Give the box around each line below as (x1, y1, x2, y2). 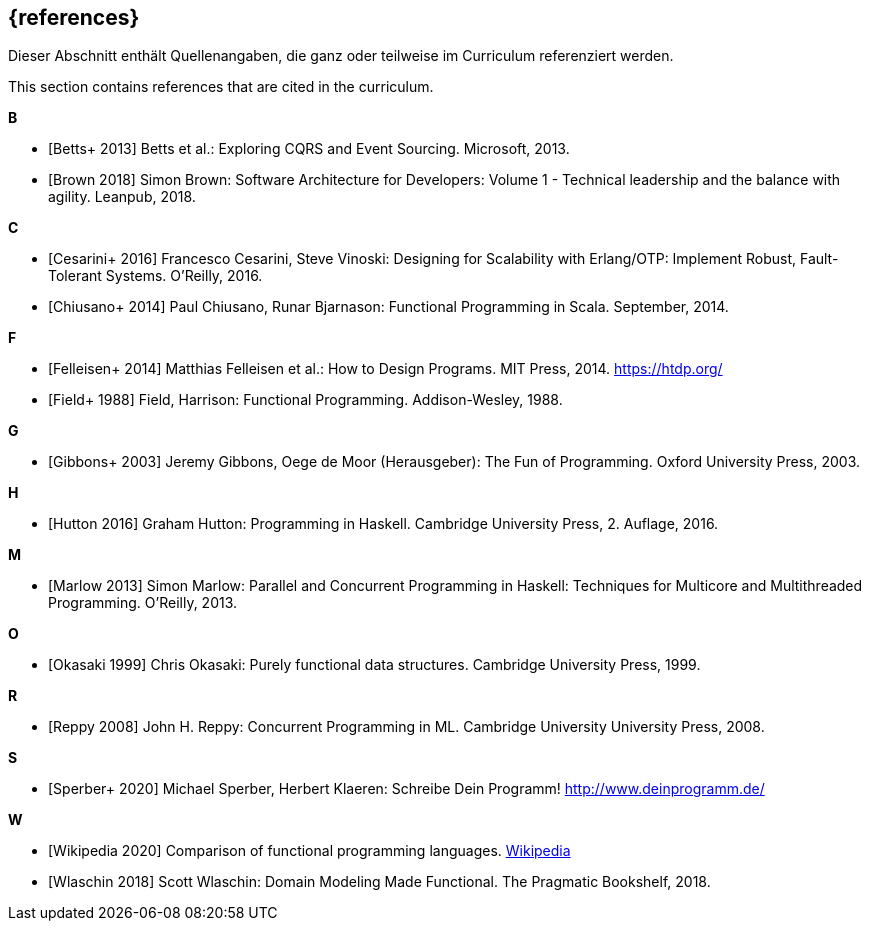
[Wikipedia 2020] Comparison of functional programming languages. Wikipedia (48, 842, 571, 860)
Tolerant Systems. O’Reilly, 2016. (48, 267, 263, 285)
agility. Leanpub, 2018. (48, 188, 196, 206)
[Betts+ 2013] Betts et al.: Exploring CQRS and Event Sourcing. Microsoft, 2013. (48, 140, 570, 158)
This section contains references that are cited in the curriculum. (8, 78, 434, 96)
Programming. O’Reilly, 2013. (48, 594, 238, 612)
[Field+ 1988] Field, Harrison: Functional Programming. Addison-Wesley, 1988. (48, 391, 563, 409)
